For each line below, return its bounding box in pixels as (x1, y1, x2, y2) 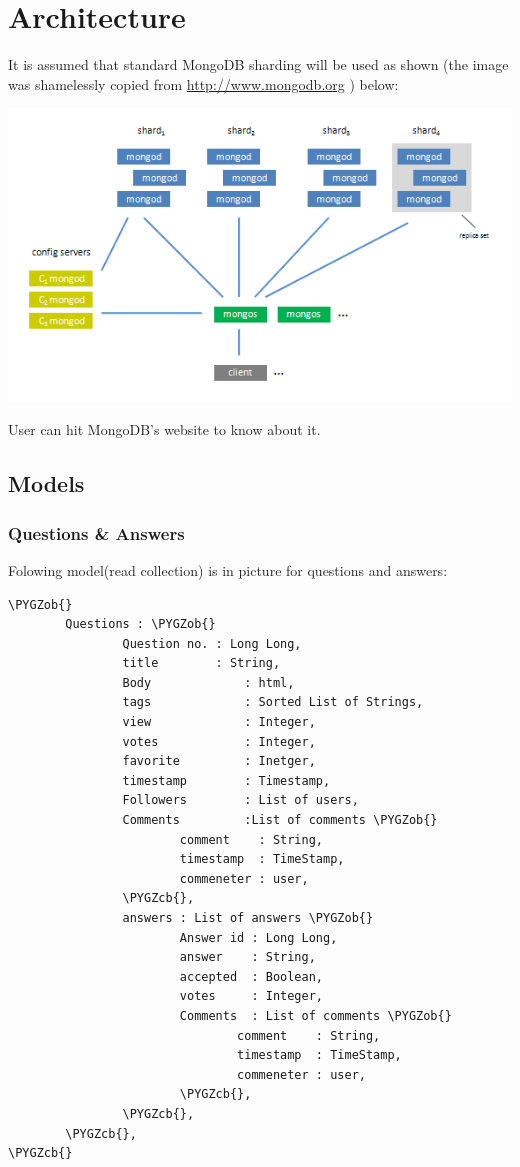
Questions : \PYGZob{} (65, 617, 216, 632)
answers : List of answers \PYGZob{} (122, 911, 374, 925)
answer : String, (179, 950, 316, 965)
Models (8, 468, 85, 499)
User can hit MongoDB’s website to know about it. (8, 419, 321, 440)
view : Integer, (122, 715, 316, 730)
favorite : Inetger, (122, 754, 316, 769)
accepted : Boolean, (179, 969, 323, 984)
